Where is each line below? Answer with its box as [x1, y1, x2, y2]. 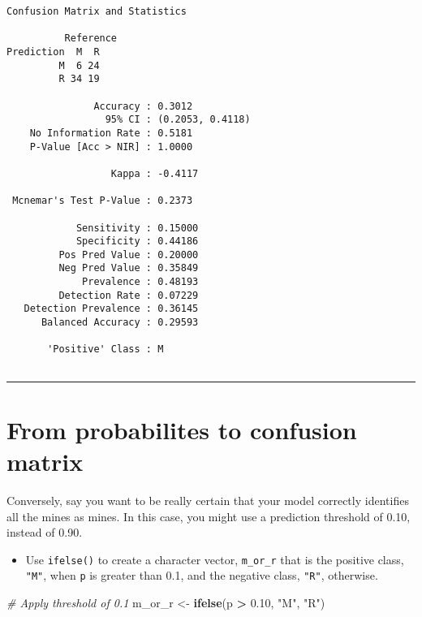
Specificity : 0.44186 [75, 235, 199, 248]
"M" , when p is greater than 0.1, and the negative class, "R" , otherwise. [25, 567, 378, 584]
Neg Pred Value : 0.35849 [58, 262, 199, 274]
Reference [64, 32, 118, 45]
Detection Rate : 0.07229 [58, 289, 199, 301]
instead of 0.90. [6, 524, 83, 541]
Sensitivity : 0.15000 [75, 222, 199, 234]
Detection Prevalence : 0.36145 [24, 303, 199, 315]
